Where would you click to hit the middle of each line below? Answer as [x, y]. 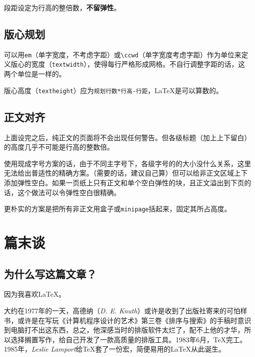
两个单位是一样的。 [35, 74]
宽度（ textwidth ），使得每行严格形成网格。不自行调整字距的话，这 [138, 64]
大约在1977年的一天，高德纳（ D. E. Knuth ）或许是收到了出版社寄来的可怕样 [126, 310]
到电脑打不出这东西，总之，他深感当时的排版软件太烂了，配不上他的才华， [124, 330]
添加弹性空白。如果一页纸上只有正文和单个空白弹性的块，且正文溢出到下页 [124, 182]
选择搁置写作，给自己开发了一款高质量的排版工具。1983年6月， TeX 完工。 [128, 339]
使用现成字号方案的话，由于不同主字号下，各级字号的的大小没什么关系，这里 [127, 163]
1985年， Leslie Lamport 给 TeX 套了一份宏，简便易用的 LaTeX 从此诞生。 [115, 349]
